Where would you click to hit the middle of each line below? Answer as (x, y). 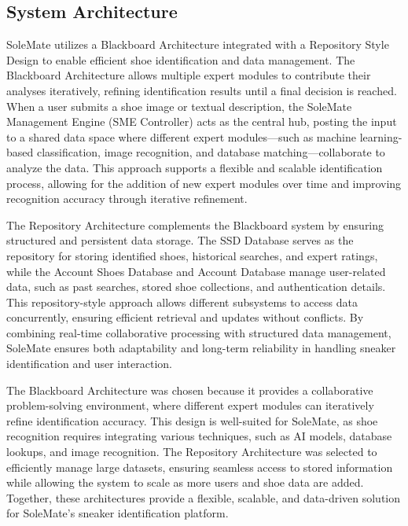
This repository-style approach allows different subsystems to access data (182, 302)
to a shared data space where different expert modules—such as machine (181, 136)
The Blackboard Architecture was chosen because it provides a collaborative (190, 390)
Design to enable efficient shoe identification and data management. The (181, 59)
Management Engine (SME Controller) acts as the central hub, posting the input (202, 121)
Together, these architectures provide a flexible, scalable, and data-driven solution (204, 497)
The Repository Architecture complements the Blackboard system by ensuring (195, 224)
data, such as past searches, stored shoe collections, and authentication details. (196, 287)
